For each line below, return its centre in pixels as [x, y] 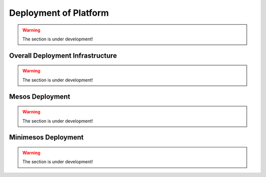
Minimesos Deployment [46, 137]
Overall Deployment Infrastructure [63, 55]
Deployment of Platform [59, 13]
